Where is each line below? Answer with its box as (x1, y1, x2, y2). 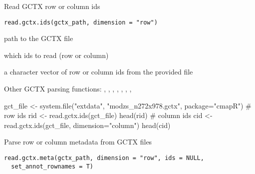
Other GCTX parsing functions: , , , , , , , (4, 83, 132, 94)
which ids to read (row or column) (4, 49, 109, 60)
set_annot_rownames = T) (11, 162, 93, 170)
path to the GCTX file (4, 33, 73, 43)
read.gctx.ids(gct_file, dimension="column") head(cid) (4, 119, 171, 130)
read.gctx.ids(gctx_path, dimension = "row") (4, 18, 158, 26)
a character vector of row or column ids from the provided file (4, 66, 193, 77)
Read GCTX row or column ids (4, 1, 100, 11)
